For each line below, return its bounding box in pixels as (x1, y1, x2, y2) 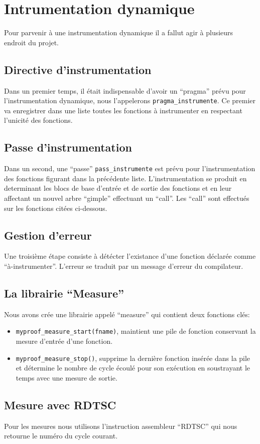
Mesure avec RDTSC (4, 397, 116, 412)
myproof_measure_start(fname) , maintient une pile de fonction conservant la (16, 326, 256, 336)
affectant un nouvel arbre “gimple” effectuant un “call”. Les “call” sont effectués (4, 193, 249, 203)
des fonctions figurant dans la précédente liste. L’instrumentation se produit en (4, 173, 247, 183)
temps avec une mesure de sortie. (16, 372, 117, 383)
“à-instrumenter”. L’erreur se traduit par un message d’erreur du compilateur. (4, 260, 243, 271)
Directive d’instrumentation (4, 61, 152, 77)
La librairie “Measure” (4, 285, 124, 301)
